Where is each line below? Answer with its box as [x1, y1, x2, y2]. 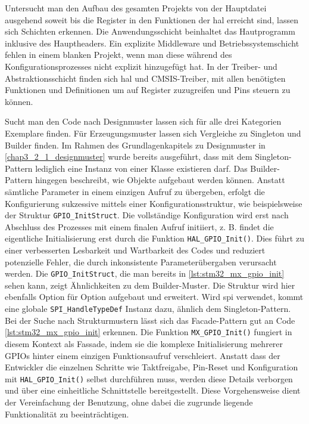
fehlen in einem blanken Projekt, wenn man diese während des [5, 48, 232, 61]
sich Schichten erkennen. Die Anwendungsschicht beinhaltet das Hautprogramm [5, 25, 295, 38]
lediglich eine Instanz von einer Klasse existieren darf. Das [35, 162, 248, 174]
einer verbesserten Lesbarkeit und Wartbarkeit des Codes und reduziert [5, 244, 266, 256]
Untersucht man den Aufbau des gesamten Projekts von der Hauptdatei [5, 2, 267, 14]
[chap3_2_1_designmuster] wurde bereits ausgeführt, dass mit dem [5, 150, 252, 163]
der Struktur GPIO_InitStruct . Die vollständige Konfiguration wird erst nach [5, 209, 289, 221]
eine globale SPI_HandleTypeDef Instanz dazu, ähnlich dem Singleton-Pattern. [5, 302, 291, 315]
